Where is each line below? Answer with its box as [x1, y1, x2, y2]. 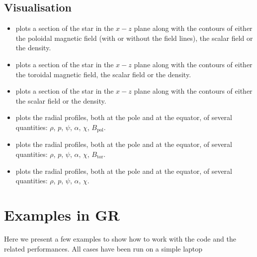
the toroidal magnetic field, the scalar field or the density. [15, 69, 191, 79]
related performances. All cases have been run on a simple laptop [4, 243, 203, 254]
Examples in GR [4, 204, 120, 225]
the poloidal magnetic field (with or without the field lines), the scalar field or [15, 32, 253, 43]
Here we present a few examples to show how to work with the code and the [4, 233, 236, 244]
